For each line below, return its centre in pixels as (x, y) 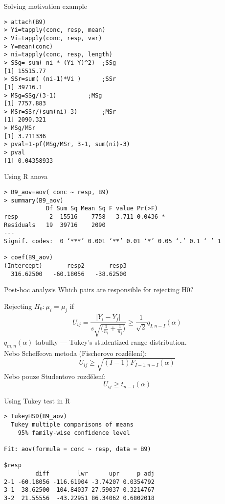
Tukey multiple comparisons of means (72, 424)
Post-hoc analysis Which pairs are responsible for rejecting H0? (99, 290)
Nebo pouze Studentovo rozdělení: (55, 376)
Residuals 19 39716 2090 (55, 225)
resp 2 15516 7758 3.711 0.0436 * (85, 216)
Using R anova (26, 176)
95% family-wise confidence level (74, 433)
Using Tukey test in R (37, 400)
